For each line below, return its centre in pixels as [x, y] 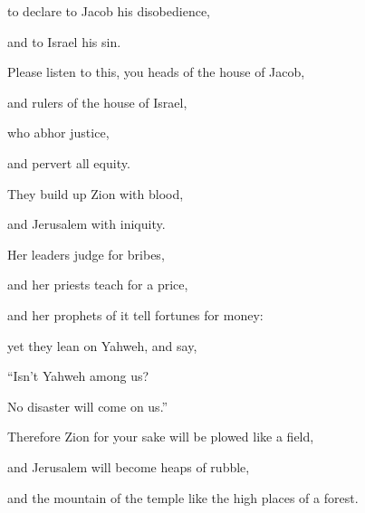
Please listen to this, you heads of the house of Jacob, [156, 72]
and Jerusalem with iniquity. [86, 224]
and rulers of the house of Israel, [97, 102]
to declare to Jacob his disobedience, [109, 11]
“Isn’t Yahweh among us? [78, 376]
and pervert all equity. [69, 162]
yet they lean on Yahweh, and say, [102, 345]
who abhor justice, [58, 133]
